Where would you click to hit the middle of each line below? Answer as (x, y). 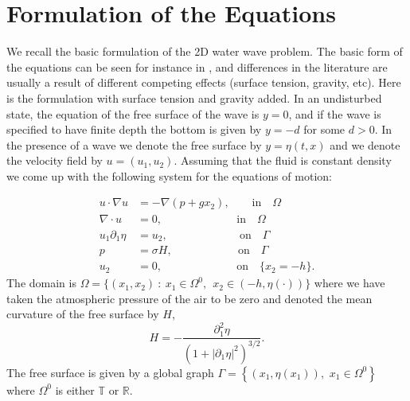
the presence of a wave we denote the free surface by (134, 144)
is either (75, 389)
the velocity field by (55, 160)
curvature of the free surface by (83, 314)
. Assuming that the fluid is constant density (283, 160)
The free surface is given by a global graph (110, 372)
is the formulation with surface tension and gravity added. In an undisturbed (194, 97)
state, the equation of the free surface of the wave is (133, 113)
